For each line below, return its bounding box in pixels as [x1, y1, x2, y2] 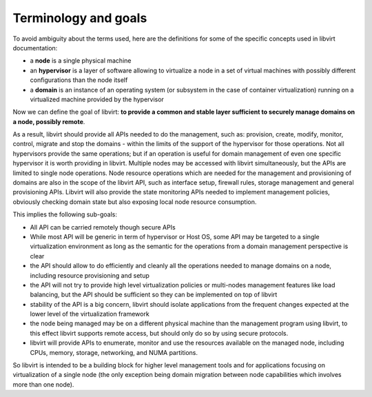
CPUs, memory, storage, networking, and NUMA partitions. [30, 348, 198, 356]
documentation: [12, 43, 58, 52]
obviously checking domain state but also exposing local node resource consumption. [12, 197, 257, 206]
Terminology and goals [12, 10, 147, 26]
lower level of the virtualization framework [30, 310, 149, 318]
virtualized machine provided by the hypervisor [30, 95, 165, 103]
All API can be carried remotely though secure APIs [30, 223, 176, 231]
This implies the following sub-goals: [12, 210, 117, 218]
